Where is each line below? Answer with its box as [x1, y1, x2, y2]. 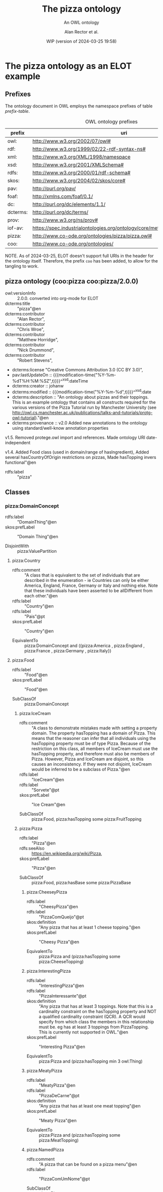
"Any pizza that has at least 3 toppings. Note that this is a [38, 1003, 153, 1009]
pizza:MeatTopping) [38, 1137, 79, 1143]
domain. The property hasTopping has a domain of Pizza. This [31, 730, 156, 736]
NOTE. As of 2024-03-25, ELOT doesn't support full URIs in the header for [5, 253, 154, 259]
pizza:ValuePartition [17, 548, 57, 554]
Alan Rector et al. [64, 29, 99, 35]
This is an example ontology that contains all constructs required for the [12, 399, 156, 405]
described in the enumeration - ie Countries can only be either [24, 577, 149, 583]
